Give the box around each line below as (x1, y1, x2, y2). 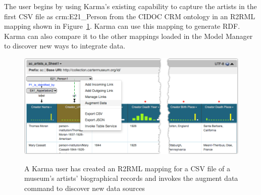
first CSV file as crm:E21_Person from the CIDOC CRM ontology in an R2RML (4, 11, 255, 21)
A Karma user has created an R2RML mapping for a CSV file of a (24, 163, 231, 173)
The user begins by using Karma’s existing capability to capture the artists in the (4, 1, 257, 11)
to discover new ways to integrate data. (4, 40, 126, 51)
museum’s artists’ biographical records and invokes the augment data (24, 173, 238, 183)
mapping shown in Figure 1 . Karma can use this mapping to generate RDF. (4, 21, 240, 31)
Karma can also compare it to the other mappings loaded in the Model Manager (4, 30, 253, 41)
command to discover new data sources (24, 183, 145, 193)
